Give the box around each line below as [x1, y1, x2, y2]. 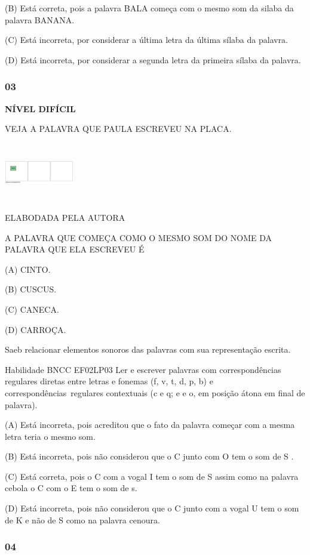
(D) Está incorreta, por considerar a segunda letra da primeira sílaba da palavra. [5, 53, 301, 66]
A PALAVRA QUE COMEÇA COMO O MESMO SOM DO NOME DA [5, 231, 272, 243]
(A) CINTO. [5, 263, 51, 275]
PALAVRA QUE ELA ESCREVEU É [5, 243, 145, 255]
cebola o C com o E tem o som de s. [5, 482, 137, 494]
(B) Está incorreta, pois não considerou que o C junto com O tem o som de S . [5, 450, 294, 462]
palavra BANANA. [5, 13, 75, 26]
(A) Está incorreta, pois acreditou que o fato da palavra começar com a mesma [5, 418, 295, 431]
